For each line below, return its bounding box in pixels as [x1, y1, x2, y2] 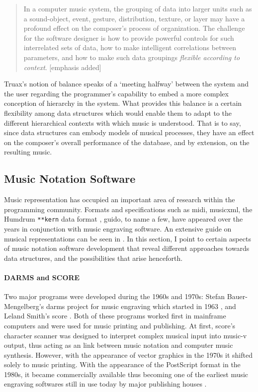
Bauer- [227, 291, 248, 302]
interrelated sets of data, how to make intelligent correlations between [23, 42, 237, 53]
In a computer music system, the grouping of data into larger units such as [23, 3, 252, 13]
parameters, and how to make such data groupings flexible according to [23, 52, 240, 62]
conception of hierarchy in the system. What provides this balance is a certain [4, 98, 242, 108]
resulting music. [4, 147, 52, 157]
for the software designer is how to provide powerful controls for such [23, 32, 234, 43]
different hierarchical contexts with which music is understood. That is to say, [4, 117, 241, 128]
